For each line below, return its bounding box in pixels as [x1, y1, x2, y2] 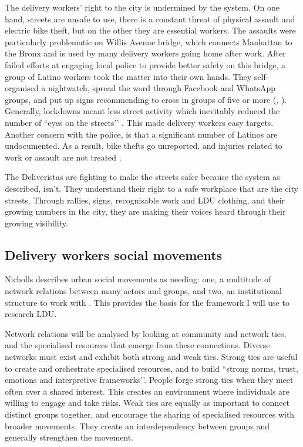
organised [5, 82, 39, 94]
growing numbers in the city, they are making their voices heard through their [5, 205, 286, 218]
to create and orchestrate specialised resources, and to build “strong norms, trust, [5, 362, 298, 374]
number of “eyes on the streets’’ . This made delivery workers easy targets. [5, 116, 274, 128]
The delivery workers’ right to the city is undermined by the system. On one [5, 1, 280, 13]
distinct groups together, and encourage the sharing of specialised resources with [5, 408, 295, 421]
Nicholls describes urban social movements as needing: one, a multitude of [5, 273, 271, 285]
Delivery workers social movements [5, 245, 223, 263]
